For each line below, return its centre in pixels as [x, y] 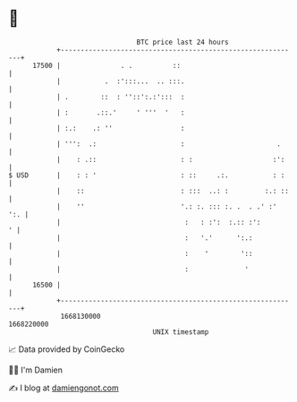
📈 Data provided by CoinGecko [67, 349]
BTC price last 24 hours [182, 42]
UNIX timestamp [181, 332]
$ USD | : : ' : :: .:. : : [147, 175]
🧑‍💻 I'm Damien [36, 370]
